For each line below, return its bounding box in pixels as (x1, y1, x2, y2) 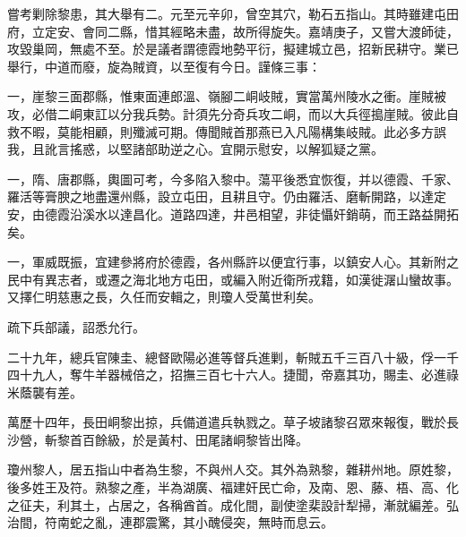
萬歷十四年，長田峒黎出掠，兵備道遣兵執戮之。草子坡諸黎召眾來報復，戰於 (7, 413, 446, 431)
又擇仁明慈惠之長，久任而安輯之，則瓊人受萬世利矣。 (7, 287, 321, 306)
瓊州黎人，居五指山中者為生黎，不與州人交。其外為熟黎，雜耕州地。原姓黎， (7, 460, 459, 479)
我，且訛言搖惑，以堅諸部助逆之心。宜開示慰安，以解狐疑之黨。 (7, 140, 384, 158)
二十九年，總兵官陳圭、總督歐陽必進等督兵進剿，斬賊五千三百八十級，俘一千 (7, 347, 459, 366)
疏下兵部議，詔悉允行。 (7, 317, 145, 336)
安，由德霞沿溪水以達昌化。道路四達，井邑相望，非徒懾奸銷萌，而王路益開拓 (7, 204, 459, 223)
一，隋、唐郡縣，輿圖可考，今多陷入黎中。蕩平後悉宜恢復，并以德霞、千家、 (7, 169, 459, 188)
